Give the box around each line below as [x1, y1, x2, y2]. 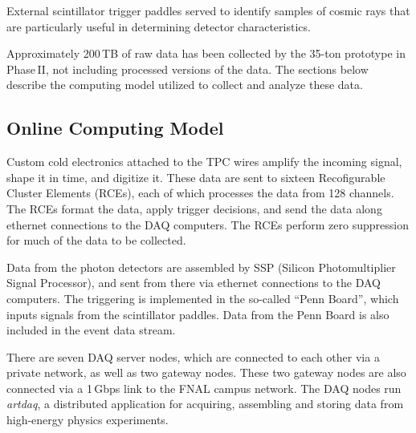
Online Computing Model [6, 115, 224, 140]
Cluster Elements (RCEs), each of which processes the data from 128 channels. [6, 184, 394, 201]
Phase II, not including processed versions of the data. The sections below [6, 60, 369, 77]
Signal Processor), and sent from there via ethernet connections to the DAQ [6, 274, 381, 291]
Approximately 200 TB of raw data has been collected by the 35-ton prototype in [6, 45, 406, 62]
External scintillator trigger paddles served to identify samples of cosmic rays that [6, 2, 410, 18]
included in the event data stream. [6, 322, 176, 338]
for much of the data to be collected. [6, 232, 186, 249]
